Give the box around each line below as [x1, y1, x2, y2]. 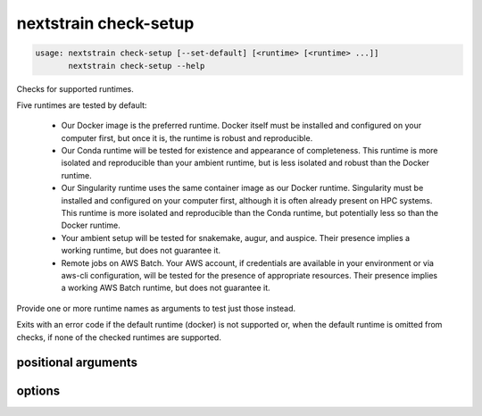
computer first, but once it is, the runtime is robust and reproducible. [61, 132, 313, 143]
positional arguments [16, 355, 138, 370]
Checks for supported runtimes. [16, 83, 134, 94]
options [16, 384, 61, 399]
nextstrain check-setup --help [68, 61, 205, 71]
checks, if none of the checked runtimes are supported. [16, 331, 222, 343]
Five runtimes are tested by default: [16, 99, 147, 111]
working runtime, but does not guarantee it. [61, 245, 220, 256]
